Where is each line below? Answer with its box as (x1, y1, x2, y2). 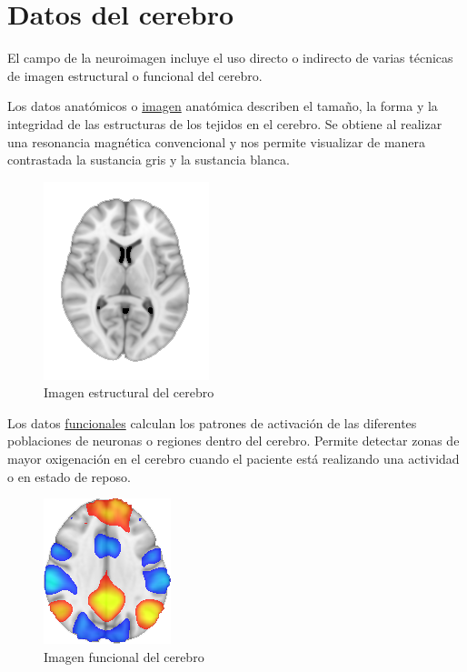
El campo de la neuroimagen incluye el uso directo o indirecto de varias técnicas (7, 48, 453, 67)
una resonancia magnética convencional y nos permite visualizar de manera (7, 132, 426, 151)
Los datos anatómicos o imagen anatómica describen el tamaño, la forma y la (7, 96, 438, 115)
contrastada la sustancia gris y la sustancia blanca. (7, 150, 290, 169)
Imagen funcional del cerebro (44, 647, 204, 666)
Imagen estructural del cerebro (44, 383, 214, 402)
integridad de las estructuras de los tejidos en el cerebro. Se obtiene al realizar (7, 114, 442, 133)
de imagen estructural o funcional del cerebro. (7, 65, 263, 85)
